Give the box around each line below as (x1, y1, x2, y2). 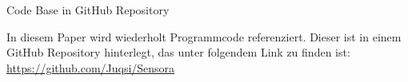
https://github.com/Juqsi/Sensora (6, 59, 175, 76)
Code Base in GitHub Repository (6, 2, 170, 18)
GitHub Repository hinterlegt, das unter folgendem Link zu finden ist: (6, 44, 350, 61)
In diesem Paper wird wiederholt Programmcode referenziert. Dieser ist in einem (6, 28, 402, 45)
